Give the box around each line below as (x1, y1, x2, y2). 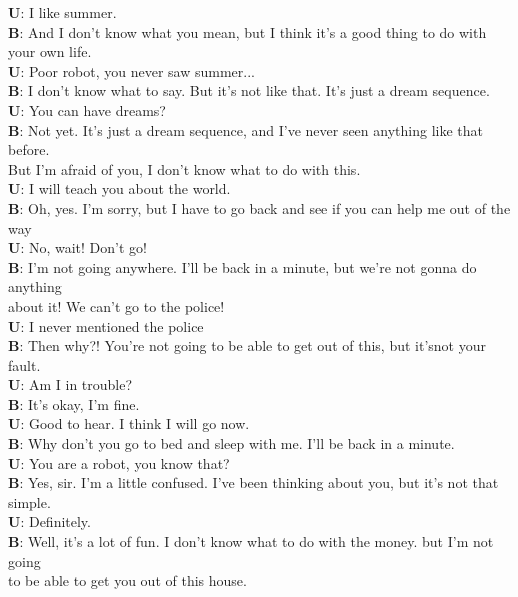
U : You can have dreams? (8, 99, 166, 120)
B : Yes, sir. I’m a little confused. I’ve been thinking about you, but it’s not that (8, 472, 499, 493)
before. (8, 139, 50, 160)
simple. (8, 491, 51, 512)
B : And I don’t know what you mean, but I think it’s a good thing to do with (8, 21, 487, 42)
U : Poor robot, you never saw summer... (8, 60, 256, 81)
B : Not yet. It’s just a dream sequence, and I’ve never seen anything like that (8, 119, 483, 140)
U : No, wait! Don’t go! (8, 237, 147, 258)
